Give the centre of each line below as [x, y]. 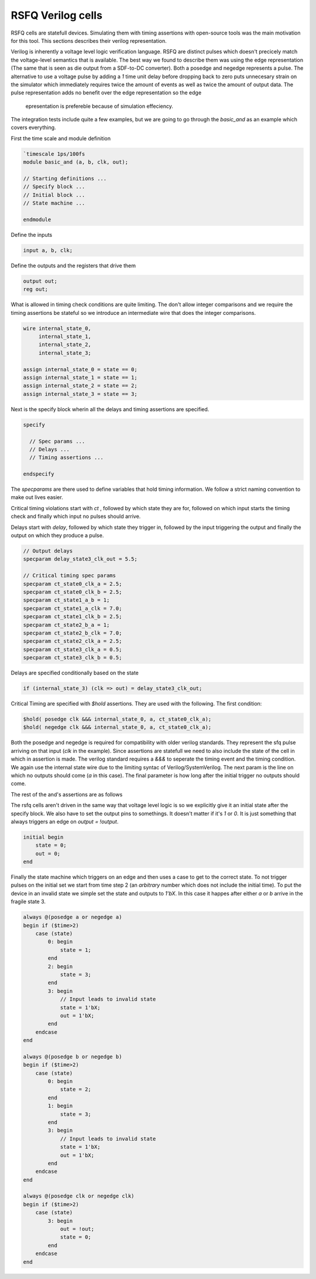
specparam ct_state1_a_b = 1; [66, 600]
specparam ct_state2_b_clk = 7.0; [73, 633]
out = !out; [77, 1229]
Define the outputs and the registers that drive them [73, 265]
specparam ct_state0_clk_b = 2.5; [73, 592]
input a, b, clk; [48, 250]
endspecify [39, 474]
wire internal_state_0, [57, 328]
